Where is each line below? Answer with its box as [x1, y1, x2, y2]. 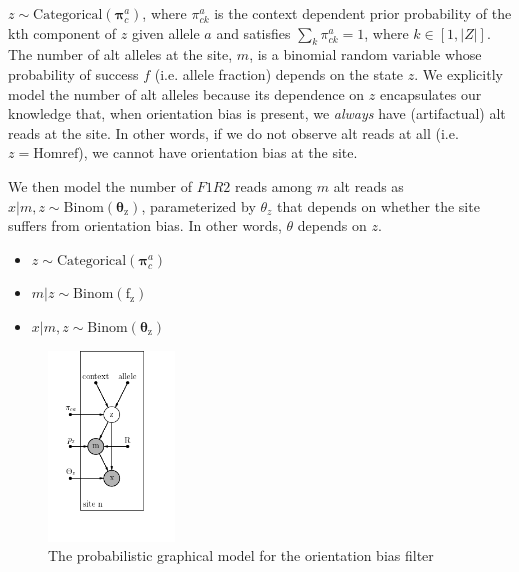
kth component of [8, 22, 117, 43]
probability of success [8, 63, 139, 84]
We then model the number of [8, 175, 192, 196]
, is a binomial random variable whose [249, 44, 482, 65]
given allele [131, 22, 200, 43]
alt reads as [333, 175, 404, 196]
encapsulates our [379, 83, 482, 104]
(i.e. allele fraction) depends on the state [154, 63, 404, 84]
